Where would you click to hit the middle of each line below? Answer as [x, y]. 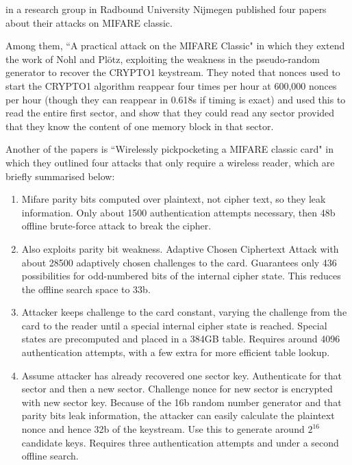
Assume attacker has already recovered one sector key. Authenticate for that [181, 375]
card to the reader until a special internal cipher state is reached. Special [174, 325]
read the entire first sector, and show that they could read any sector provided [170, 113]
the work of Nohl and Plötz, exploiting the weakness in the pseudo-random [163, 59]
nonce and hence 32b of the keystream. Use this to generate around [163, 429]
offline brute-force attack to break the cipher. [116, 226]
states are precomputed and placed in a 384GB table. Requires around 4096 [181, 339]
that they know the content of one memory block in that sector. [140, 126]
